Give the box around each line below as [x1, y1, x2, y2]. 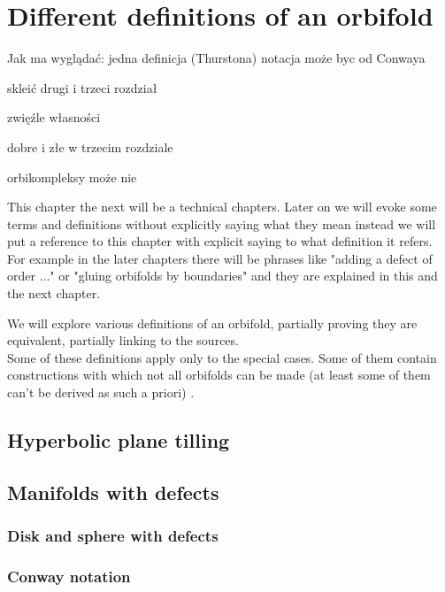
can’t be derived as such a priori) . [7, 383, 195, 402]
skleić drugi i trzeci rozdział [7, 78, 157, 96]
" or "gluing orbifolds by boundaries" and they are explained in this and [50, 266, 438, 285]
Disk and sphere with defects [7, 525, 219, 547]
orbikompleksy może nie [7, 167, 137, 186]
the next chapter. [7, 284, 101, 303]
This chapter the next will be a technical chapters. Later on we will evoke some [7, 197, 437, 216]
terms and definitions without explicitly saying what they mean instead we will [7, 214, 436, 233]
